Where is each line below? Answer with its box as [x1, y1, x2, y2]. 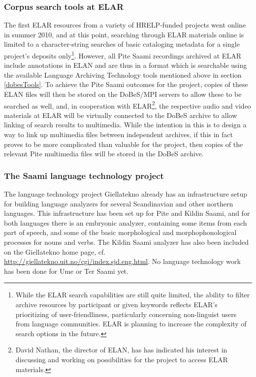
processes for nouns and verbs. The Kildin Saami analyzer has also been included [4, 237, 249, 247]
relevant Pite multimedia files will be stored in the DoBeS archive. [4, 148, 204, 159]
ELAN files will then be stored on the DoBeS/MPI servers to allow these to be [4, 89, 242, 99]
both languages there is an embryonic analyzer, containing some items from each [4, 217, 247, 228]
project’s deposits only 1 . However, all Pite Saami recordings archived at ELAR [4, 49, 241, 60]
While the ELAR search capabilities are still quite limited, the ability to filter [15, 290, 250, 300]
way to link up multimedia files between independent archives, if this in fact [4, 129, 233, 140]
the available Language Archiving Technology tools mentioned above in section [4, 69, 242, 80]
